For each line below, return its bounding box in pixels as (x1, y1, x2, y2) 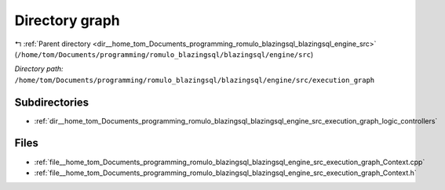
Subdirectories (14, 95, 89, 109)
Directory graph (14, 12, 121, 29)
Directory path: (14, 64, 64, 73)
